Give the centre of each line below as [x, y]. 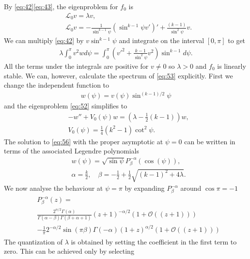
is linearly [232, 66]
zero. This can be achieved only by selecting [69, 251]
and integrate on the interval [162, 40]
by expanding [145, 188]
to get [237, 40]
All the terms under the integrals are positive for [76, 66]
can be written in [210, 141]
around [191, 188]
